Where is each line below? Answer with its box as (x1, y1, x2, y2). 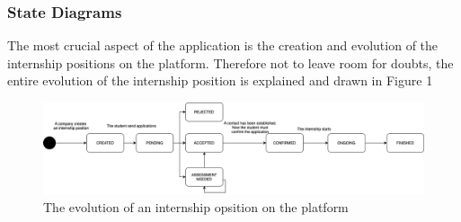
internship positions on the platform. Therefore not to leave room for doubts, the (7, 53, 454, 72)
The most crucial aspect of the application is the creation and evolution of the (7, 36, 439, 55)
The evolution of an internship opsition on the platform (43, 198, 349, 217)
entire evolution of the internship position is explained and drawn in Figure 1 (7, 71, 433, 90)
